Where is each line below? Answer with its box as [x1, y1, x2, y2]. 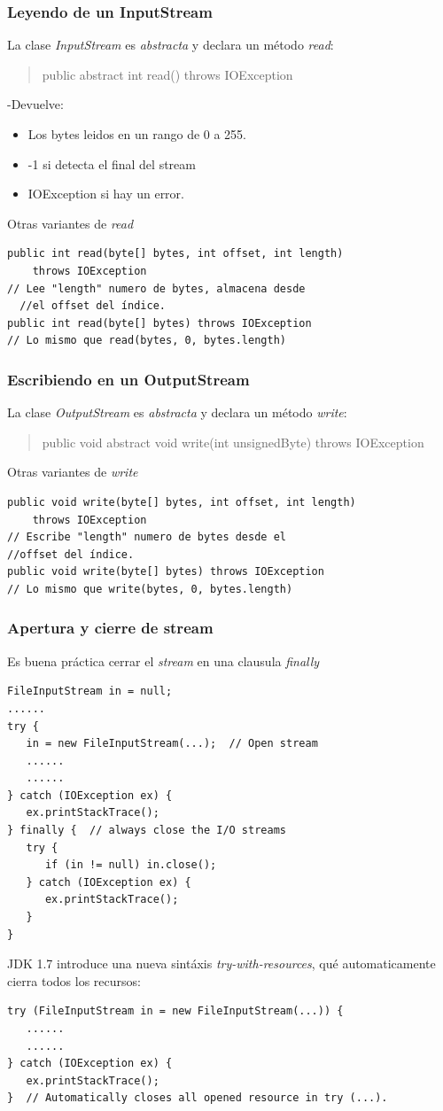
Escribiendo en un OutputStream [7, 368, 250, 390]
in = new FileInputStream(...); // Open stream [26, 737, 318, 750]
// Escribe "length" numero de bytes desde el [7, 531, 286, 544]
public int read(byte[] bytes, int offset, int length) [7, 247, 344, 260]
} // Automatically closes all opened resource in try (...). [7, 1092, 388, 1105]
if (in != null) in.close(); [44, 858, 217, 872]
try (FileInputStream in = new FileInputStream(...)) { [7, 1005, 344, 1018]
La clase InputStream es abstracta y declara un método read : [7, 35, 334, 54]
